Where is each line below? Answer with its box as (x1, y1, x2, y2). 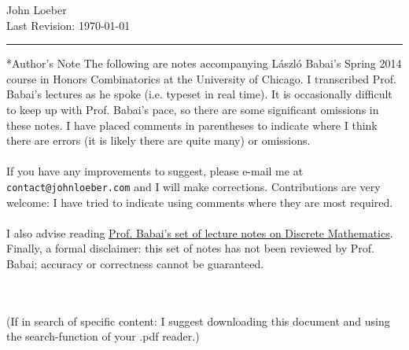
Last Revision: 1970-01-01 (6, 17, 131, 33)
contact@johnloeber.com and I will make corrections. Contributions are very (6, 178, 381, 194)
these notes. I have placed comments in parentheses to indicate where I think (6, 116, 378, 133)
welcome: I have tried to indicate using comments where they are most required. (6, 193, 393, 210)
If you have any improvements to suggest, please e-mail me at (6, 163, 304, 179)
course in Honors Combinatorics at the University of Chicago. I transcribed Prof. (6, 70, 396, 87)
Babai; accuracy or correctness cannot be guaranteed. (6, 255, 264, 271)
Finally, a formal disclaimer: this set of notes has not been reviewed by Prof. (6, 240, 374, 256)
